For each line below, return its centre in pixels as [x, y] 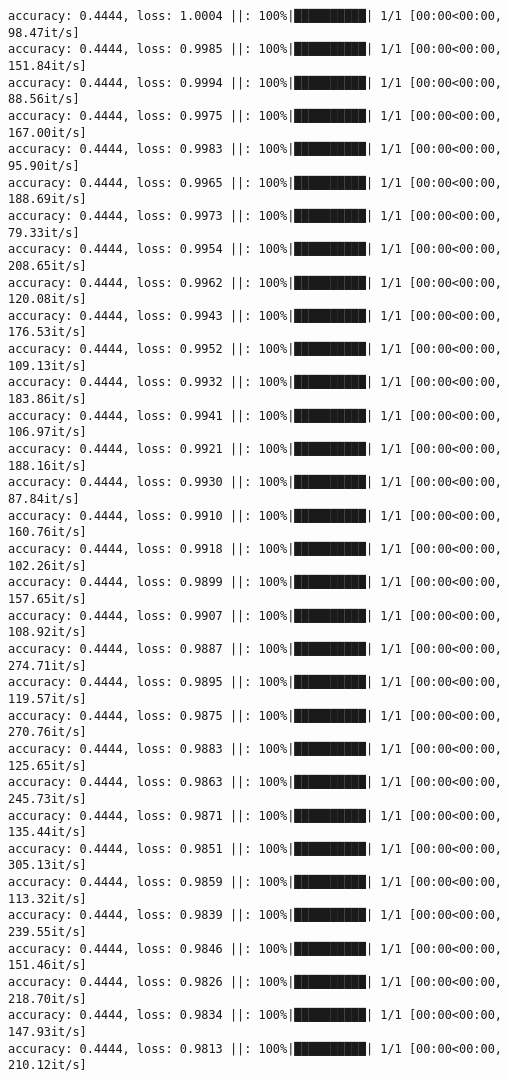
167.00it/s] [47, 132]
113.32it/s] [47, 898]
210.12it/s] [47, 1065]
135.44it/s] [47, 832]
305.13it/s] [47, 865]
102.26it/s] [47, 565]
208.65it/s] [47, 265]
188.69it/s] [47, 199]
